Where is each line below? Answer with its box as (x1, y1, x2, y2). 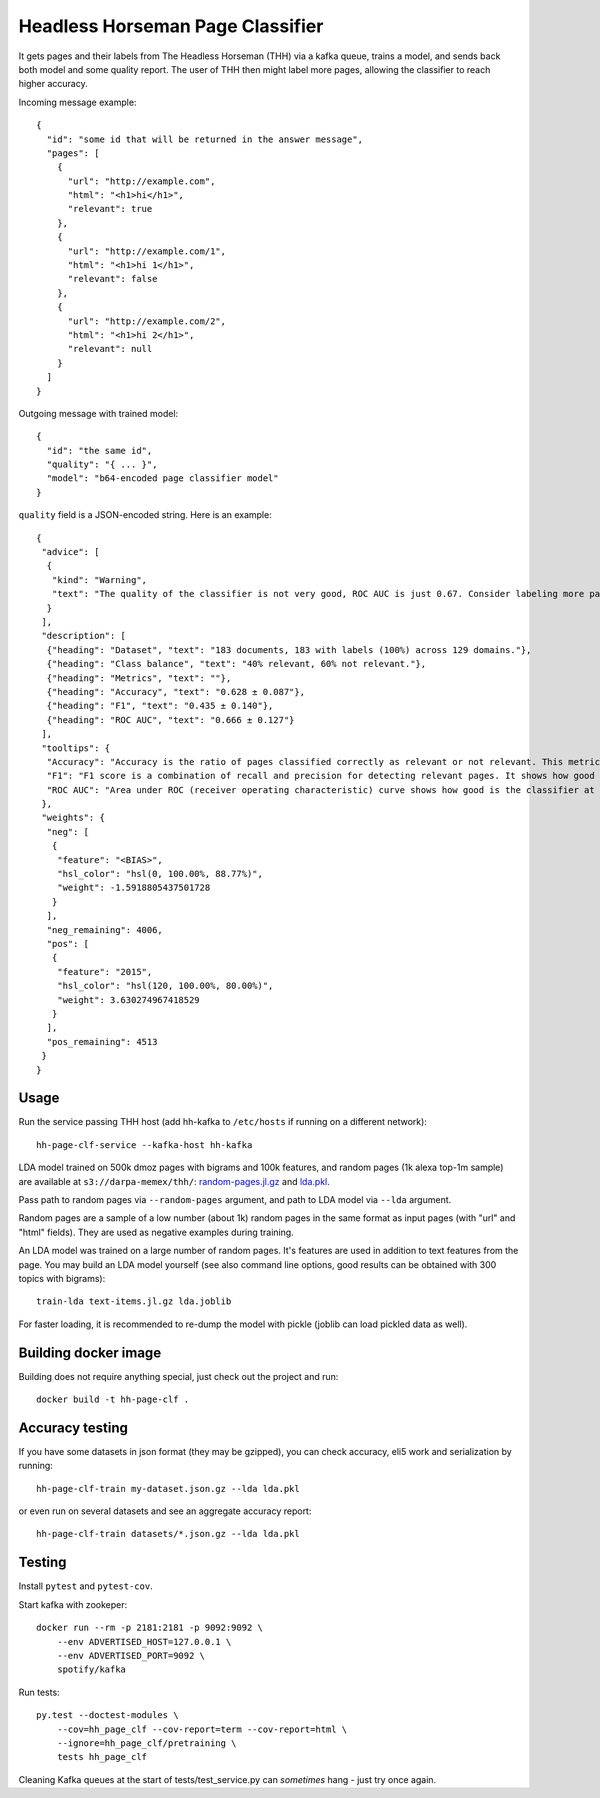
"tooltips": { (41, 742, 111, 754)
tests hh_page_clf (56, 1751, 148, 1763)
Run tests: (18, 1686, 60, 1698)
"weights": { (41, 812, 105, 824)
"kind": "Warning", (51, 574, 148, 585)
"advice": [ (41, 546, 100, 558)
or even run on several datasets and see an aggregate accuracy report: (18, 1505, 312, 1517)
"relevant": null (67, 343, 153, 355)
